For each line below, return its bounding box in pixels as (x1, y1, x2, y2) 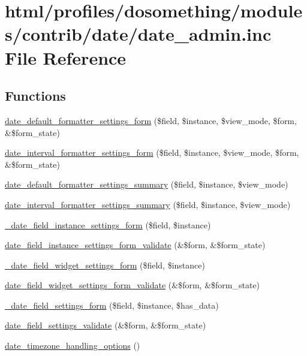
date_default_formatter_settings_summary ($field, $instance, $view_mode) (5, 178, 288, 191)
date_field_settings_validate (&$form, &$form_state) (5, 319, 206, 331)
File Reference (5, 45, 127, 70)
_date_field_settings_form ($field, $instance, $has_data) (5, 298, 219, 311)
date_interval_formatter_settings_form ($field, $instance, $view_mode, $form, (5, 146, 299, 159)
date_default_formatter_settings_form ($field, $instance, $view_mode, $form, (5, 114, 297, 126)
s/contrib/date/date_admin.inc (5, 22, 272, 46)
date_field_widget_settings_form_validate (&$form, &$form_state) (5, 279, 260, 291)
